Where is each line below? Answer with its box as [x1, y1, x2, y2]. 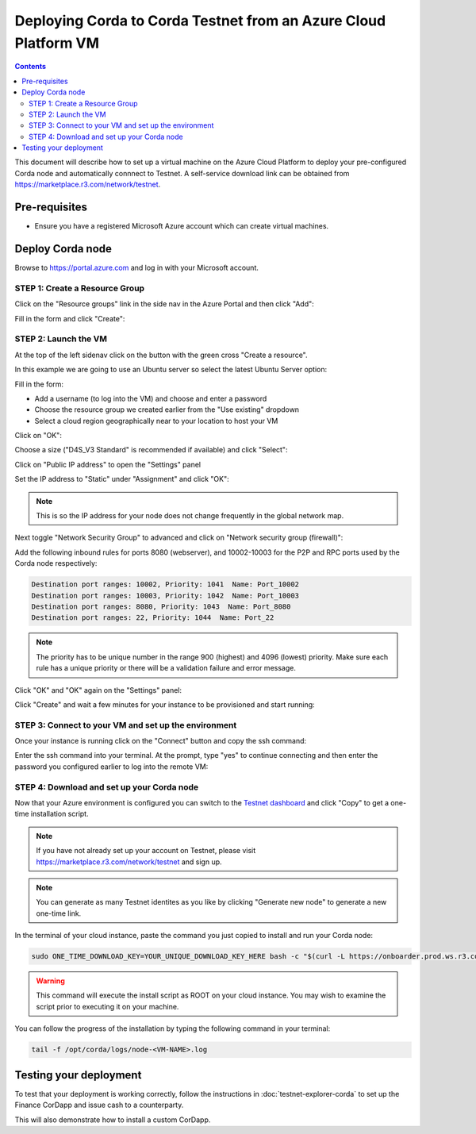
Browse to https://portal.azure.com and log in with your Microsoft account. [14, 263, 259, 273]
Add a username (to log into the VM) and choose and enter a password [34, 394, 267, 403]
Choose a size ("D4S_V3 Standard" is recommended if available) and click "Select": [14, 445, 288, 455]
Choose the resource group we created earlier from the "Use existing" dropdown [34, 405, 300, 414]
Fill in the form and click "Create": [14, 313, 125, 323]
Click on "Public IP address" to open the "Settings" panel [14, 459, 202, 469]
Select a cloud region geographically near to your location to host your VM [34, 416, 278, 425]
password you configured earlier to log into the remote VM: [14, 762, 209, 771]
